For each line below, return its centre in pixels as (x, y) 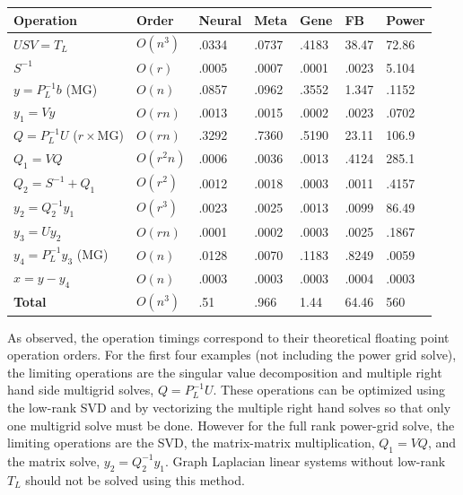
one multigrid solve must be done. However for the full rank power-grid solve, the (231, 425)
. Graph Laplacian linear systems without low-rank (306, 460)
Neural (220, 19)
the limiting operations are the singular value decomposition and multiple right (225, 372)
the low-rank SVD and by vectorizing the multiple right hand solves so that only (229, 407)
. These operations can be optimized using (329, 390)
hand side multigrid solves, (81, 390)
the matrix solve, (54, 460)
